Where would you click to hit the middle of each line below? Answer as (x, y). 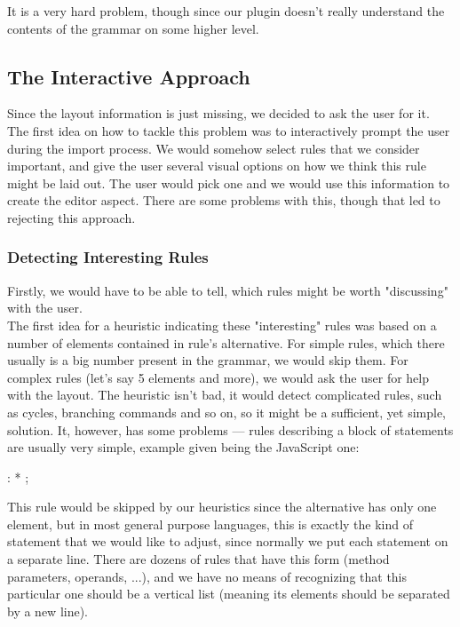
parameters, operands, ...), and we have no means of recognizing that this (207, 576)
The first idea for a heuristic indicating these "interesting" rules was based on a (222, 325)
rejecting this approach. (71, 217)
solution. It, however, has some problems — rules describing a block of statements (230, 429)
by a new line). (48, 611)
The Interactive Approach (129, 76)
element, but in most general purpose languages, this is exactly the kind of (210, 524)
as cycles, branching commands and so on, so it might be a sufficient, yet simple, (227, 412)
